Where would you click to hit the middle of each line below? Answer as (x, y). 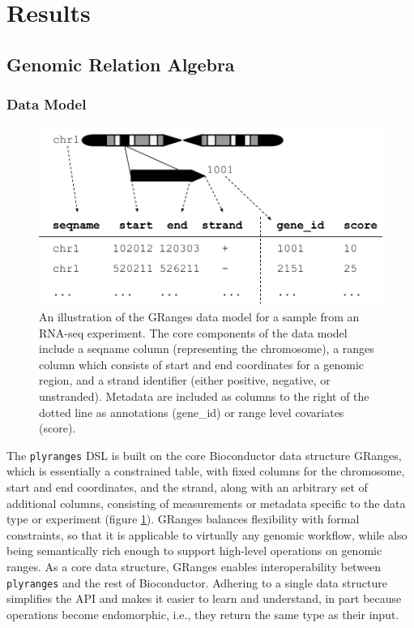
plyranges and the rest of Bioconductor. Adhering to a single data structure (197, 582)
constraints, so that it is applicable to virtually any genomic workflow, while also (207, 534)
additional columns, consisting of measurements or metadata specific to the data (206, 503)
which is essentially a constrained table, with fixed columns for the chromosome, (206, 471)
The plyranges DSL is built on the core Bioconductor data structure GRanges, (204, 455)
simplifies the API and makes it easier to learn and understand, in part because (204, 598)
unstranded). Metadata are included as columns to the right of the (204, 396)
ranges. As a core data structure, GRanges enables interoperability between (194, 567)
